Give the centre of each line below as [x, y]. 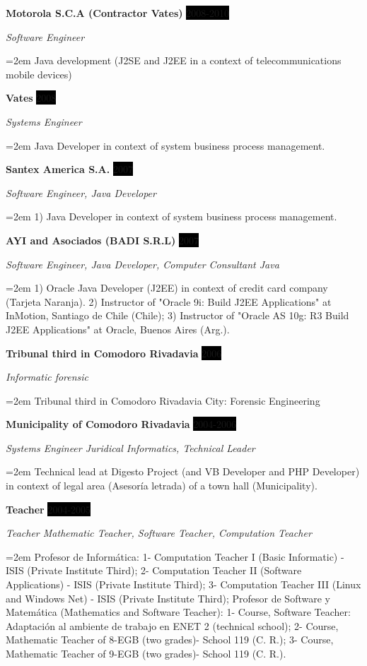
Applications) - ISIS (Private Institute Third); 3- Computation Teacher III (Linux [183, 584]
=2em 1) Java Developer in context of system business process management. [171, 216]
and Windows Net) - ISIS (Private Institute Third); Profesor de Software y [168, 598]
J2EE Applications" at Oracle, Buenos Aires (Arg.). [118, 329]
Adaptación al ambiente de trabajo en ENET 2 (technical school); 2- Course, [172, 625]
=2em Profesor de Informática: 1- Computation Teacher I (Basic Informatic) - [175, 556]
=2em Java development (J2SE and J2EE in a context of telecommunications [174, 60]
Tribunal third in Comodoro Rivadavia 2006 [114, 353]
